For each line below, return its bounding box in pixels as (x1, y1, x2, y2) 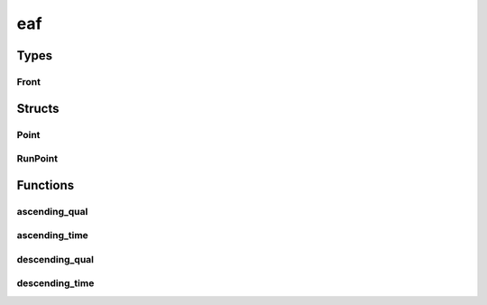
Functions (16, 177, 75, 193)
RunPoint (16, 152, 59, 165)
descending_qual (16, 253, 95, 265)
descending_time (16, 277, 95, 290)
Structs (16, 100, 60, 116)
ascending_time (16, 229, 89, 242)
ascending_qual (16, 205, 88, 217)
